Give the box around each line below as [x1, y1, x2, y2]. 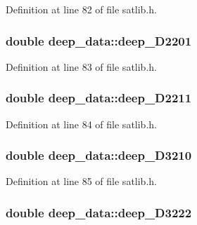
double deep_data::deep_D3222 [6, 203, 192, 221]
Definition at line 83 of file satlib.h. [6, 59, 157, 74]
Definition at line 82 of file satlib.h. [6, 2, 157, 16]
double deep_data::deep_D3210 [6, 146, 192, 164]
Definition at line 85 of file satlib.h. [6, 174, 157, 189]
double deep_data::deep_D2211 [6, 89, 192, 107]
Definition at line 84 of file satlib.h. [6, 116, 157, 131]
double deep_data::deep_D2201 [6, 32, 192, 49]
